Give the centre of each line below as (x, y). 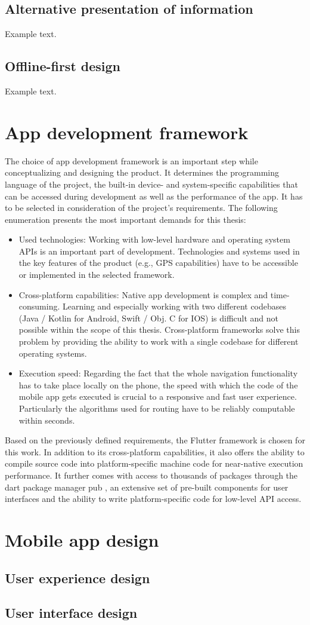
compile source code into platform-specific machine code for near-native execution (154, 463)
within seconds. (47, 420)
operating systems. (53, 353)
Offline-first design (63, 66)
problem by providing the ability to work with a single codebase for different (159, 341)
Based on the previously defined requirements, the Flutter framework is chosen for (155, 440)
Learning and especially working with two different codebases (174, 306)
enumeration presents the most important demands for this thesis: (125, 219)
